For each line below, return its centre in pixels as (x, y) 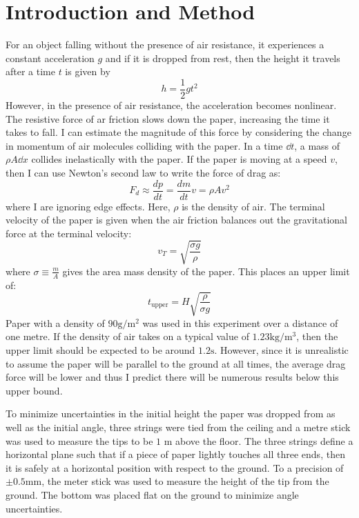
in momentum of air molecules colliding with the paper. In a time (144, 145)
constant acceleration (50, 58)
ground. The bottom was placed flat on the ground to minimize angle (152, 495)
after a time (30, 71)
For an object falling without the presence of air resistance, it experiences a (165, 44)
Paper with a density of (55, 322)
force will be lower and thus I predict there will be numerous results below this (172, 377)
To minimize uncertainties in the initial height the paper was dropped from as (171, 414)
